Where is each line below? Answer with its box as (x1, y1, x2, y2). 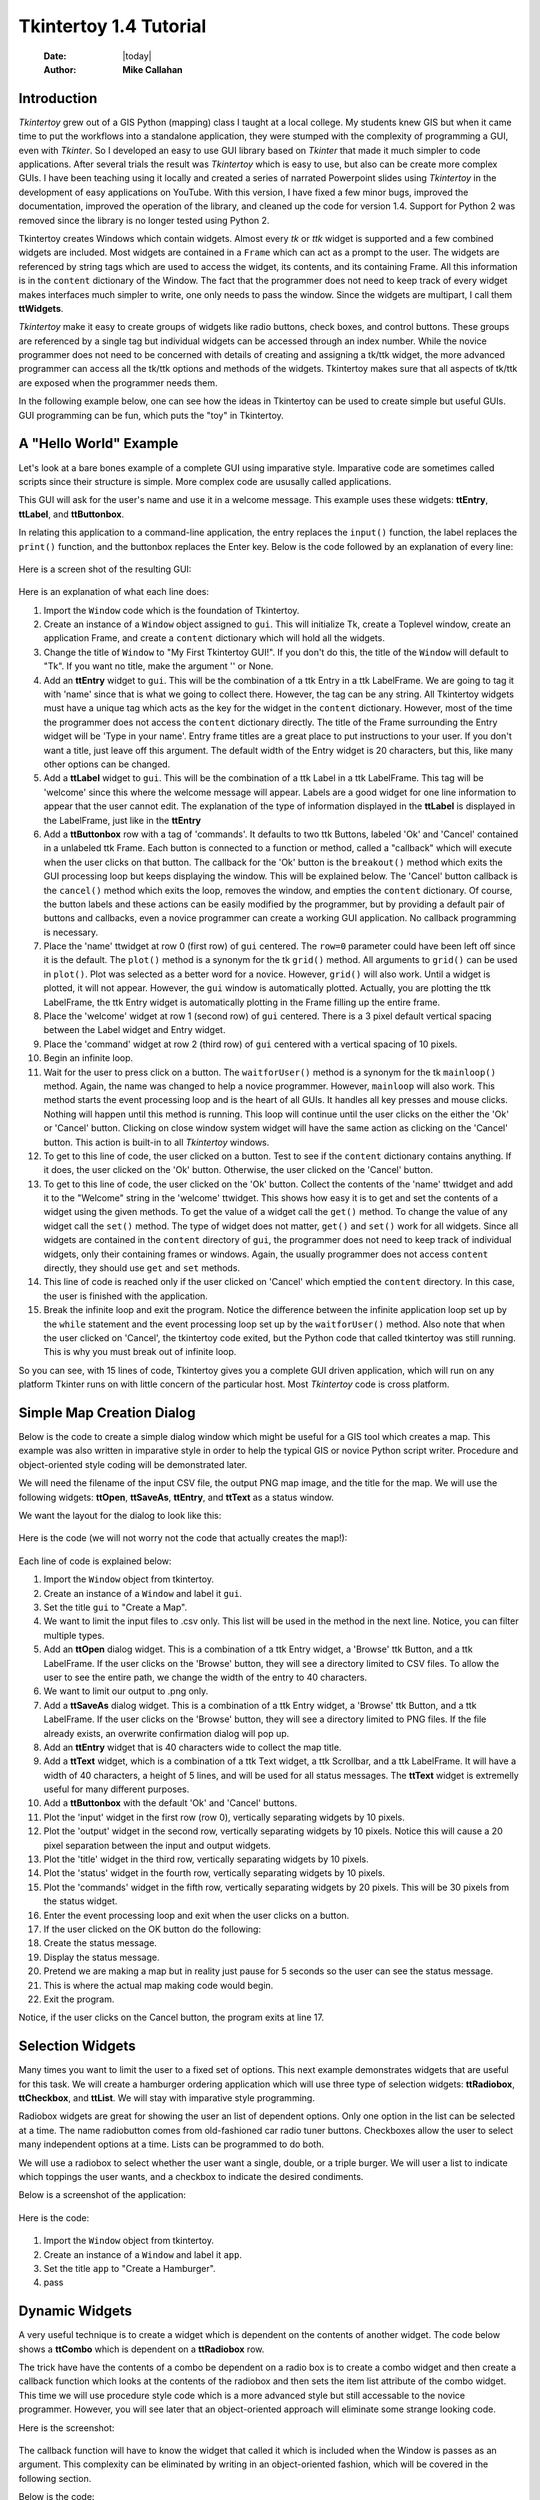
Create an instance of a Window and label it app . (43, 2248, 243, 2260)
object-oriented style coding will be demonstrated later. (18, 1458, 248, 1470)
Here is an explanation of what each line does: (18, 586, 210, 598)
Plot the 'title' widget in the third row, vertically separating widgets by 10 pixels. (43, 1853, 369, 1865)
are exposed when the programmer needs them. (18, 376, 219, 389)
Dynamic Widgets (18, 2303, 133, 2320)
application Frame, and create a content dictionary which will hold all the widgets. (43, 632, 385, 644)
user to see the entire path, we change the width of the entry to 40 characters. (43, 1671, 368, 1683)
